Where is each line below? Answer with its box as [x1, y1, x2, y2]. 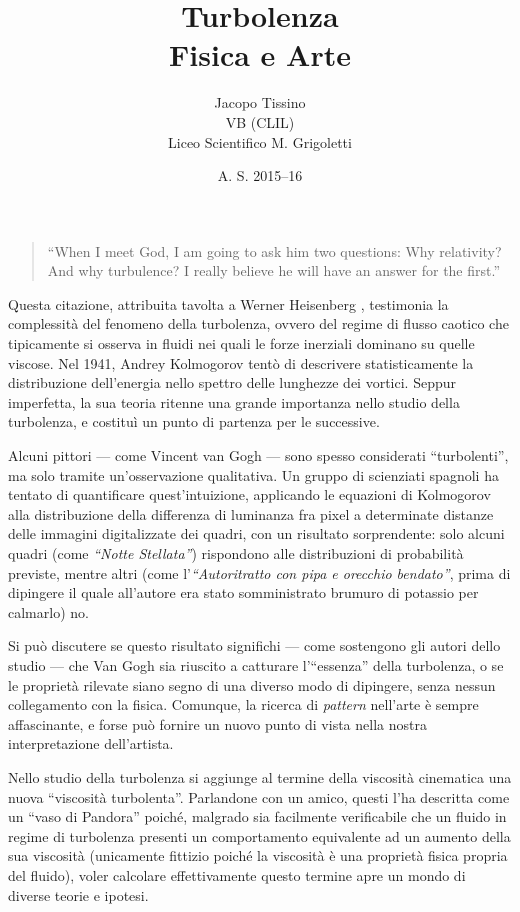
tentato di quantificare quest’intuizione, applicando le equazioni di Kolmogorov [8, 484, 491, 505]
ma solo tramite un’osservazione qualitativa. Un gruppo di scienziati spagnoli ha [8, 464, 499, 485]
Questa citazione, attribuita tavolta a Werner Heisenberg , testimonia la [8, 293, 449, 314]
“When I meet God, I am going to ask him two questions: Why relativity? [47, 240, 502, 261]
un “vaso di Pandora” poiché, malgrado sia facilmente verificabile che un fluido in [8, 806, 507, 827]
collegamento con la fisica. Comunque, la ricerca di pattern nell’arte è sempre [8, 694, 479, 715]
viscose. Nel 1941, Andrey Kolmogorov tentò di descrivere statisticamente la [8, 352, 474, 373]
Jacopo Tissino [214, 92, 306, 113]
